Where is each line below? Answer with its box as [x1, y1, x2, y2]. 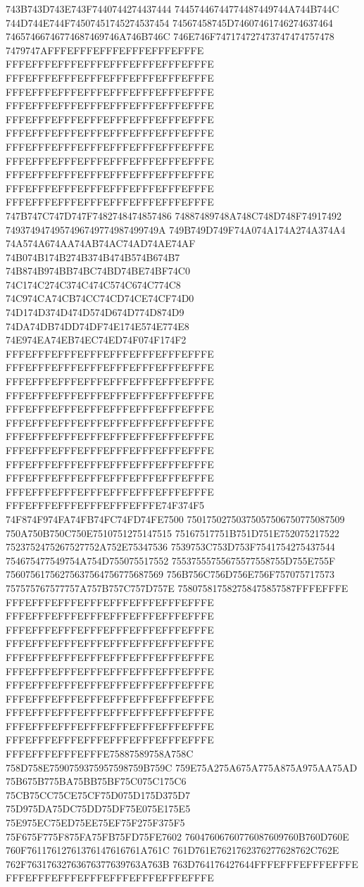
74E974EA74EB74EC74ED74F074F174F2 [6, 332, 187, 347]
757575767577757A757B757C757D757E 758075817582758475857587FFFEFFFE [6, 580, 349, 595]
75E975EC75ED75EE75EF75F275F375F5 [6, 815, 185, 830]
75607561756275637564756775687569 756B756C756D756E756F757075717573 [6, 567, 335, 581]
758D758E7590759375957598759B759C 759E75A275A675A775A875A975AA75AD [6, 760, 358, 774]
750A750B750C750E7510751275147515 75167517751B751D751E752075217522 [6, 525, 339, 540]
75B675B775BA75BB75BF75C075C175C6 [6, 774, 187, 788]
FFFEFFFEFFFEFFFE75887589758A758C [6, 746, 194, 761]
